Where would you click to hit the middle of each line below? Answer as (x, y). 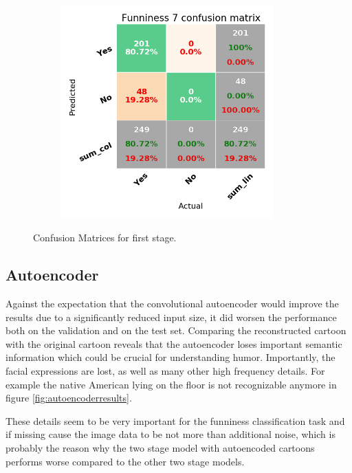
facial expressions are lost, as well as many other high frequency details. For (165, 370)
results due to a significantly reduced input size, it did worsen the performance (171, 317)
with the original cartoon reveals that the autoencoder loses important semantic (174, 343)
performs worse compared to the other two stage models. (125, 461)
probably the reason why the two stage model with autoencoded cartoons (160, 447)
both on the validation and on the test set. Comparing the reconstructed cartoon (176, 330)
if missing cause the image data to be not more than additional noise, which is (170, 434)
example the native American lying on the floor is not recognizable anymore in (171, 384)
